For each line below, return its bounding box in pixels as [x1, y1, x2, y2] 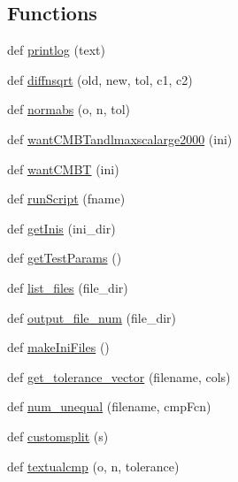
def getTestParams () [7, 249, 122, 267]
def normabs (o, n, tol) [7, 100, 130, 119]
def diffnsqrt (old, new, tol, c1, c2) [7, 70, 193, 88]
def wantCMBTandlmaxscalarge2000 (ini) [7, 129, 233, 148]
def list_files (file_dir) [7, 278, 128, 296]
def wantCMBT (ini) [7, 159, 119, 178]
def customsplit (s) [7, 426, 109, 445]
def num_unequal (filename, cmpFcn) [7, 397, 211, 416]
